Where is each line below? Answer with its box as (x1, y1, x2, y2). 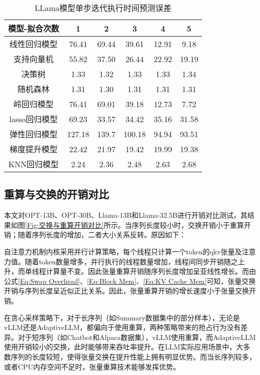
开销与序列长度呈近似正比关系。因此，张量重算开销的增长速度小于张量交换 (4, 285, 249, 296)
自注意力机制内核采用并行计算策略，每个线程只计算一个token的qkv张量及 (4, 246, 242, 256)
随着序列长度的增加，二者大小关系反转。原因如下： (17, 229, 186, 240)
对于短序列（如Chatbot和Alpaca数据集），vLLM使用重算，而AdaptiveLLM (17, 331, 256, 342)
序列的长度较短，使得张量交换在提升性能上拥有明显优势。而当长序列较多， (10, 351, 256, 361)
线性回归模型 (9, 38, 58, 50)
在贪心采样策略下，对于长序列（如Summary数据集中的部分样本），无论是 (4, 312, 240, 322)
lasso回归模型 (9, 113, 58, 125)
